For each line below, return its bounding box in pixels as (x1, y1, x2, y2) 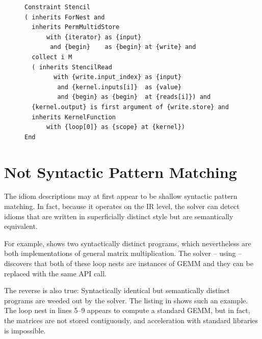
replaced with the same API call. (4, 268, 107, 278)
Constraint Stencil (24, 4, 90, 11)
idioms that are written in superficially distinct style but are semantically (4, 211, 233, 221)
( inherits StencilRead (32, 63, 112, 71)
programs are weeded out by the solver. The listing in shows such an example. (4, 295, 248, 305)
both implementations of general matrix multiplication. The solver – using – (4, 248, 242, 258)
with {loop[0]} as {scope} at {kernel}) (46, 123, 185, 131)
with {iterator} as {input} (46, 33, 142, 41)
